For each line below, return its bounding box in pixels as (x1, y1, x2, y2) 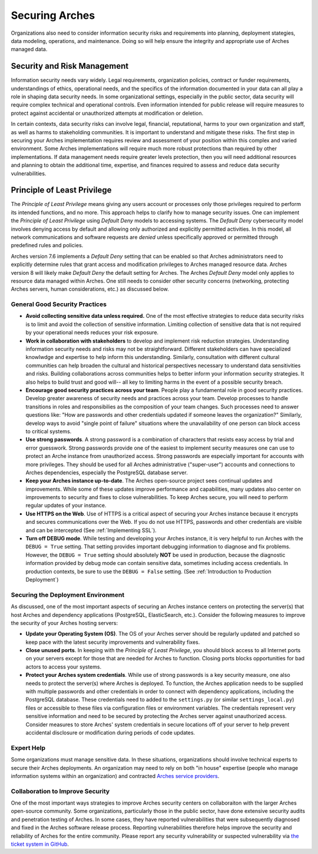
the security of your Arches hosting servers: (11, 619, 118, 626)
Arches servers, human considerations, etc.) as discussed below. (11, 285, 169, 293)
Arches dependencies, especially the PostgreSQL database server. (25, 468, 188, 476)
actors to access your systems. (25, 663, 102, 670)
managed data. (11, 46, 48, 53)
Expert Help (11, 743, 46, 752)
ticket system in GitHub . (11, 840, 69, 848)
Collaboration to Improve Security (11, 787, 110, 795)
